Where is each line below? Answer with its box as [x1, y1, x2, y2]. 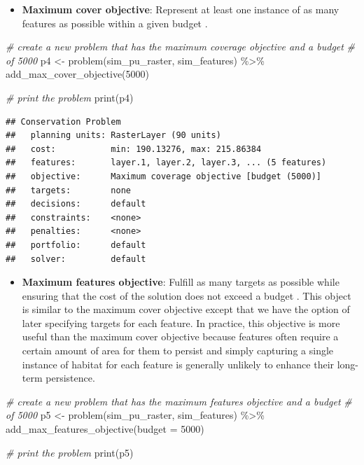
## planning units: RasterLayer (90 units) [6, 130, 221, 141]
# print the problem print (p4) [6, 90, 134, 104]
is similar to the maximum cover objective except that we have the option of [22, 302, 350, 317]
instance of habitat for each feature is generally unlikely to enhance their [22, 356, 335, 371]
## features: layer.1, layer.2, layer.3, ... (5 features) [6, 158, 327, 168]
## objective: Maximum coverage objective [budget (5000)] [6, 171, 322, 181]
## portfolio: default [6, 240, 146, 250]
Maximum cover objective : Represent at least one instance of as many [22, 2, 339, 16]
